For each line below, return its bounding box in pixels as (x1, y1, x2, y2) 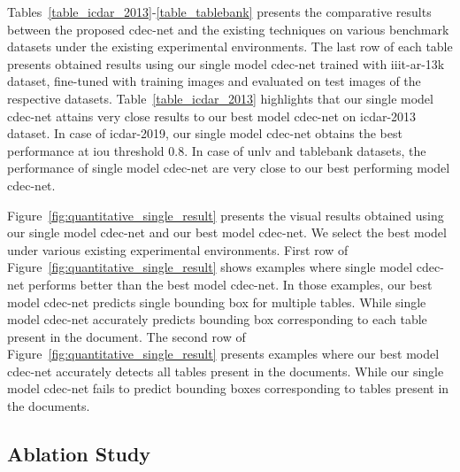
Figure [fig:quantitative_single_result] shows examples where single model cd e (7, 258, 435, 276)
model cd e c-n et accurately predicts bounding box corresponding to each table (7, 310, 427, 329)
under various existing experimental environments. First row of (7, 240, 349, 259)
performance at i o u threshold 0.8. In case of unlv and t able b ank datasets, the (7, 141, 426, 159)
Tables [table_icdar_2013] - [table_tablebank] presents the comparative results (7, 3, 432, 20)
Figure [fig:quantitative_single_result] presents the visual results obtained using (7, 205, 444, 224)
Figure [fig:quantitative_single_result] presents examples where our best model (7, 344, 440, 363)
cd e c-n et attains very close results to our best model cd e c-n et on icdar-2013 (7, 106, 417, 125)
